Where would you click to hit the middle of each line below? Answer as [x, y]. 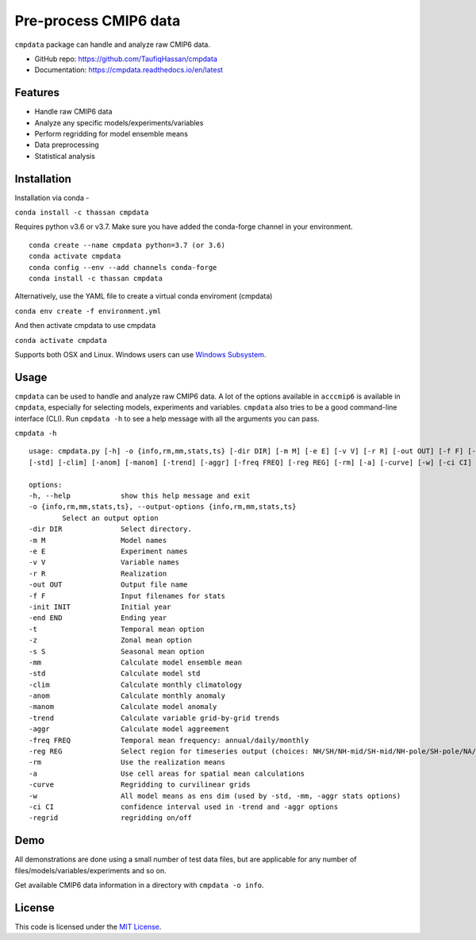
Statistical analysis [65, 156]
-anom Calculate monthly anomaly [127, 696]
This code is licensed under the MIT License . [88, 927]
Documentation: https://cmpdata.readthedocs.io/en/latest [129, 70]
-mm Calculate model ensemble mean [135, 662]
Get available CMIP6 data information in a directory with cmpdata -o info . [140, 885]
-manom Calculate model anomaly [123, 707]
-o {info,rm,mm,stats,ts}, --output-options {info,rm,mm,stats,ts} [163, 507]
